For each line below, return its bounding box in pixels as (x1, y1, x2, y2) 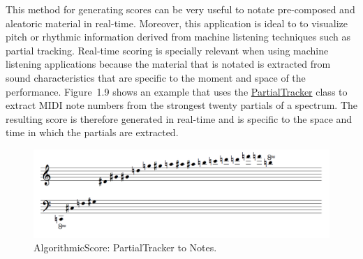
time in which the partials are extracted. (6, 125, 179, 140)
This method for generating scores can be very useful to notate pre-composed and (6, 2, 355, 16)
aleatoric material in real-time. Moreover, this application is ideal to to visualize (6, 15, 348, 30)
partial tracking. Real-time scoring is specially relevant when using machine (6, 43, 329, 57)
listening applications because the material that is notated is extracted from (6, 57, 331, 71)
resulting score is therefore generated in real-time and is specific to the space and (6, 111, 353, 126)
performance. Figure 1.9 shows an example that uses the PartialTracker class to (6, 84, 348, 98)
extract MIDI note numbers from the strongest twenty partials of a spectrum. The (6, 98, 357, 112)
